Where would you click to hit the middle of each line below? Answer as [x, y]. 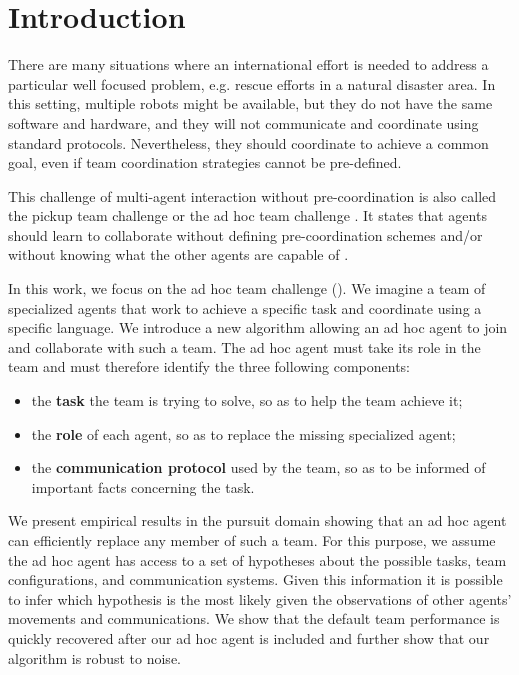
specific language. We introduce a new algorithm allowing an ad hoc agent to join [258, 327]
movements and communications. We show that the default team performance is [254, 618]
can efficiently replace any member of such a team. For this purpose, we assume [252, 540]
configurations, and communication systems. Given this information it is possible [255, 579]
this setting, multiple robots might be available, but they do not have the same [250, 103]
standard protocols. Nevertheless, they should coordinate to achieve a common [248, 142]
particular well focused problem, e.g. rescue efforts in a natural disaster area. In [252, 83]
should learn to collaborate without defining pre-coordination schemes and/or [245, 234]
